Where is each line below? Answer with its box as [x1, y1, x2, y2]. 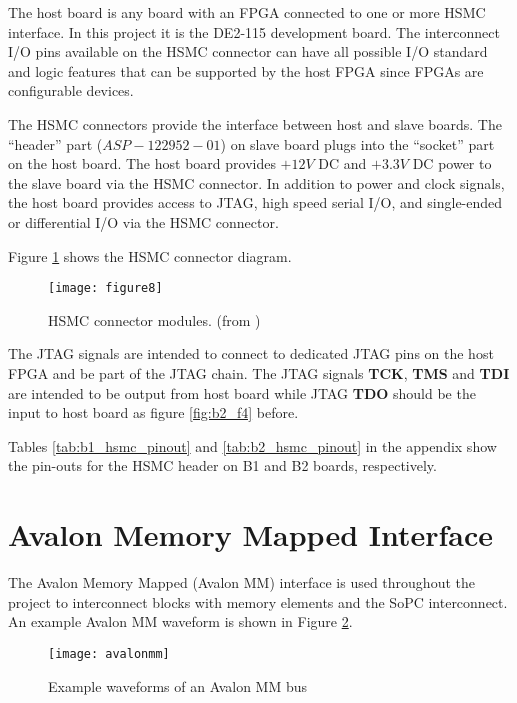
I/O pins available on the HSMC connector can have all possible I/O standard [8, 41, 488, 62]
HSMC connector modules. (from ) [48, 309, 261, 330]
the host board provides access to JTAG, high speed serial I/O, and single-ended [8, 192, 503, 213]
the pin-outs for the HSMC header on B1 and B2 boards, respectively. [8, 455, 437, 476]
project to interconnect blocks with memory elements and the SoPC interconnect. [8, 591, 508, 612]
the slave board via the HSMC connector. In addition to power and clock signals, [8, 172, 505, 193]
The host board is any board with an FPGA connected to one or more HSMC [8, 2, 486, 22]
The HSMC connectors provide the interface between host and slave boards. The [8, 113, 502, 134]
